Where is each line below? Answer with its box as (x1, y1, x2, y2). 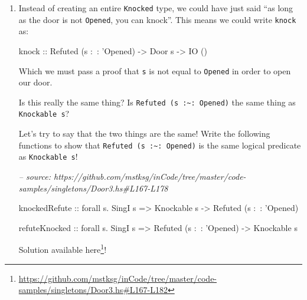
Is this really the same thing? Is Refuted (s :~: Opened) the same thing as (18, 95, 296, 108)
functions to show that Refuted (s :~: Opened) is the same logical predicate (18, 139, 301, 151)
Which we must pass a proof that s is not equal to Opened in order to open (18, 64, 291, 77)
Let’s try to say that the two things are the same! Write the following (18, 127, 270, 140)
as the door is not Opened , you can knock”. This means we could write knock (18, 13, 296, 25)
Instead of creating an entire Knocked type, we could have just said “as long (18, 2, 293, 14)
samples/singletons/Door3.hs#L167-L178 (18, 182, 168, 194)
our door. (18, 76, 53, 88)
